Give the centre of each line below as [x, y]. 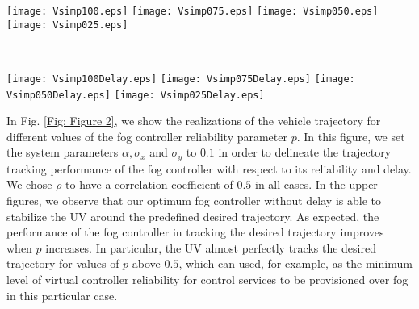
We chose [29, 184]
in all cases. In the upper [316, 184]
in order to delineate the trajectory [305, 152]
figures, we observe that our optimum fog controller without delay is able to [194, 200]
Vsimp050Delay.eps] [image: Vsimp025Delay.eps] [136, 95]
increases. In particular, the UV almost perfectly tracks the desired [211, 247]
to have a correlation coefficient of [149, 184]
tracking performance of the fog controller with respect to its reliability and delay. [209, 168]
